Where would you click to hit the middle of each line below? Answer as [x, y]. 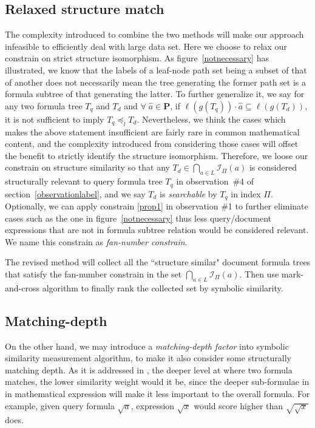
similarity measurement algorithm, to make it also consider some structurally [148, 358]
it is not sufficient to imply [55, 119]
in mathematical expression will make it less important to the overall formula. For [157, 393]
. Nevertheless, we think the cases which [211, 119]
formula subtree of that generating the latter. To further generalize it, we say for [155, 94]
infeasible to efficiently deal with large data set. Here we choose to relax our [146, 46]
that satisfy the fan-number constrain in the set [93, 274]
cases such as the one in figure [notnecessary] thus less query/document [138, 218]
